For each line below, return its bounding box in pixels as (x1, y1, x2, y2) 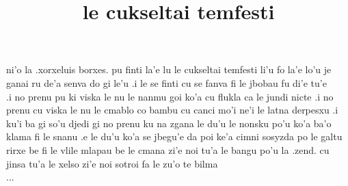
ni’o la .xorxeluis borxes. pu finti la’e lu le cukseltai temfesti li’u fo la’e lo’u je (6, 62, 332, 77)
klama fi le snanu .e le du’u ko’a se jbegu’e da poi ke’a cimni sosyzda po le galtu (6, 129, 343, 144)
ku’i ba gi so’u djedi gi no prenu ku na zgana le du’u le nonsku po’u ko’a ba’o (6, 116, 332, 130)
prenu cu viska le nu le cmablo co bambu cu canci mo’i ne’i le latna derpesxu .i (6, 103, 338, 117)
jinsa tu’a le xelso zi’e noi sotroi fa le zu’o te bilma (6, 156, 218, 170)
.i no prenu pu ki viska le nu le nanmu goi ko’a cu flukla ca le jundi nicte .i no (6, 89, 334, 103)
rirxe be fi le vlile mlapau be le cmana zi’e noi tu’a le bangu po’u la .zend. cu (6, 142, 330, 157)
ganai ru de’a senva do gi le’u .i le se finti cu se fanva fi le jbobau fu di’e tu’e (6, 75, 327, 90)
